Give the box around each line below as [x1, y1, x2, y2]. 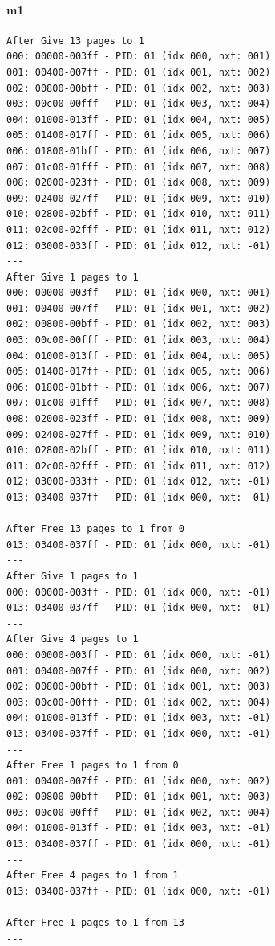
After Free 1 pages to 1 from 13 [6, 917, 184, 929]
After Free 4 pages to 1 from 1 [6, 870, 179, 882]
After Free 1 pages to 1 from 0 [6, 760, 179, 772]
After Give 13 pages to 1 [6, 35, 144, 47]
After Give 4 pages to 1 [6, 633, 139, 645]
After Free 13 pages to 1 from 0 [6, 523, 184, 535]
